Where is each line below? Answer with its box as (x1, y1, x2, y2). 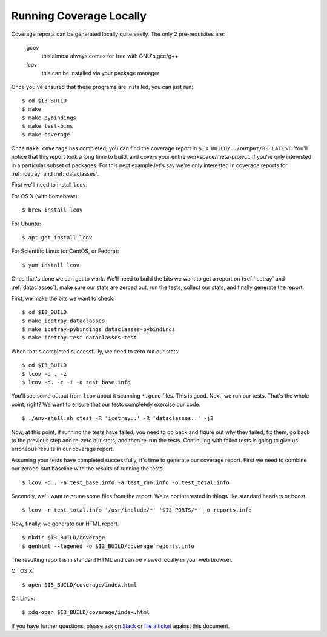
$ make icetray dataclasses (22, 317, 105, 324)
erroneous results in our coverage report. (11, 445, 114, 453)
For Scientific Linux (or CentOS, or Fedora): (11, 247, 119, 255)
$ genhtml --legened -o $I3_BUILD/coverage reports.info (22, 542, 195, 550)
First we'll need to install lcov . (11, 181, 88, 188)
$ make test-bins (22, 123, 73, 130)
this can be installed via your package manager (41, 70, 160, 77)
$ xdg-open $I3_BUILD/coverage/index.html (22, 609, 150, 616)
